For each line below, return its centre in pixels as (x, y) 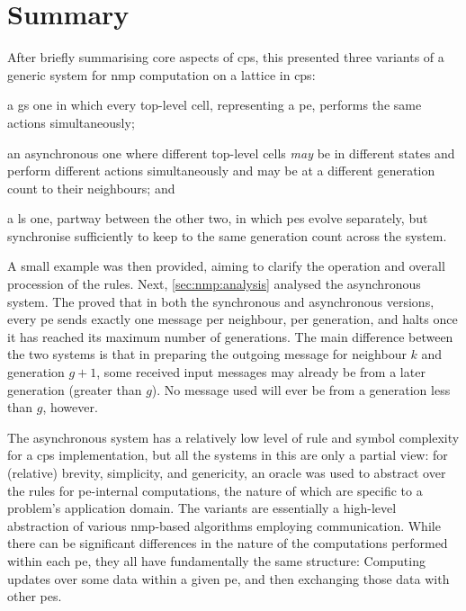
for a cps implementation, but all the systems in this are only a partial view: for (228, 455)
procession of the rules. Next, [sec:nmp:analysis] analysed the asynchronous (214, 284)
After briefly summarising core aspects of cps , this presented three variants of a (226, 57)
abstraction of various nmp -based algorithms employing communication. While (224, 525)
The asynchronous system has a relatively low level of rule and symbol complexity (233, 437)
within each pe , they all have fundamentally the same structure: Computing (216, 560)
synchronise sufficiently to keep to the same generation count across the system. (227, 235)
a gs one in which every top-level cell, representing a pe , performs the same (215, 105)
